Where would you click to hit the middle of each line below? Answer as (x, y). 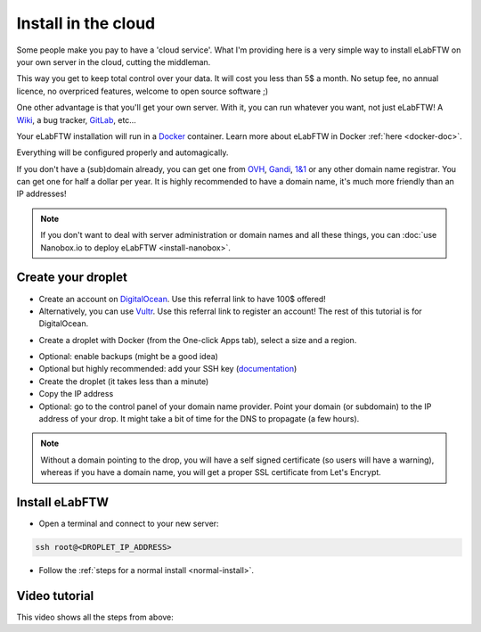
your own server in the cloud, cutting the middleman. (114, 62)
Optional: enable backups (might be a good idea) (128, 357)
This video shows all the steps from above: (95, 617)
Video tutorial (55, 596)
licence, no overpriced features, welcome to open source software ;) (143, 91)
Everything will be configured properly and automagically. (122, 152)
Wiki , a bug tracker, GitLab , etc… (77, 119)
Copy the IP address (76, 394)
